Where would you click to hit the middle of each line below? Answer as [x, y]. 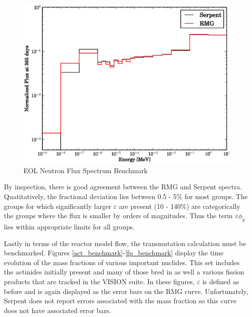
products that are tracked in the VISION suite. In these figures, [99, 282]
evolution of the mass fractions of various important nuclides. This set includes [122, 262]
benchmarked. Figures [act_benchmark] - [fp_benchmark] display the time [114, 253]
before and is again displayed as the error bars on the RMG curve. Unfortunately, [126, 291]
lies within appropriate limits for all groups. [69, 227]
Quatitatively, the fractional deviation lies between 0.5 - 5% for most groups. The [126, 196]
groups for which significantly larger [58, 206]
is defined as [221, 282]
